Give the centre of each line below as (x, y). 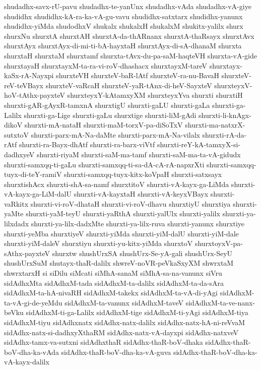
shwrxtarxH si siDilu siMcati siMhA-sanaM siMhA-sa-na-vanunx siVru (113, 273)
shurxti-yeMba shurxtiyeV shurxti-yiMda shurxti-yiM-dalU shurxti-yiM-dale (121, 233)
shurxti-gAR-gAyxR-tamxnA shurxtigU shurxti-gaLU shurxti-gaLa (107, 105)
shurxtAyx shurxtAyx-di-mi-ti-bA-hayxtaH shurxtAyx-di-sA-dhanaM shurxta (123, 46)
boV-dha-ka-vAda (31, 352)
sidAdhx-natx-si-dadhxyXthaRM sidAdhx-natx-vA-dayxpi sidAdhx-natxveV (121, 332)
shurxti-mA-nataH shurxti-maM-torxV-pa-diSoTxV (104, 125)
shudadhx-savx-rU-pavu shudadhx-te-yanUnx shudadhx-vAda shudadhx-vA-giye (128, 6)
